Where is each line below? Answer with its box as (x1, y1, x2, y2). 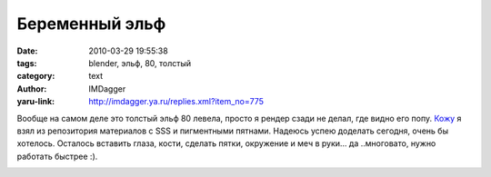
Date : (16, 45, 38, 56)
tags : (16, 57, 37, 68)
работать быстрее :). (16, 151, 98, 162)
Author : (16, 83, 47, 94)
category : (16, 71, 55, 82)
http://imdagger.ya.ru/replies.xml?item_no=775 (88, 96, 264, 107)
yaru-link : (16, 96, 55, 107)
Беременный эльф (16, 14, 166, 34)
